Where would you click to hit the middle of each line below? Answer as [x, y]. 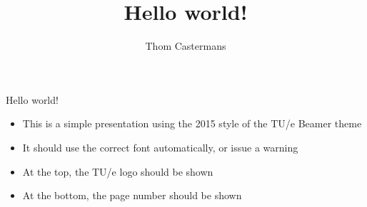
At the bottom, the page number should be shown [132, 195]
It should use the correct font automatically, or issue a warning [160, 147]
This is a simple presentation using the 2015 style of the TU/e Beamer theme [192, 123]
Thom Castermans [186, 46]
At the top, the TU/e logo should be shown [118, 171]
